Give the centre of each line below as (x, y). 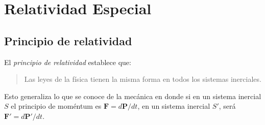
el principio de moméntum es (56, 106)
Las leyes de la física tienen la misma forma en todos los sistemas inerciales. (143, 79)
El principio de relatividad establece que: (68, 62)
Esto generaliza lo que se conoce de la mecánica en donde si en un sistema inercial (133, 96)
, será (227, 106)
